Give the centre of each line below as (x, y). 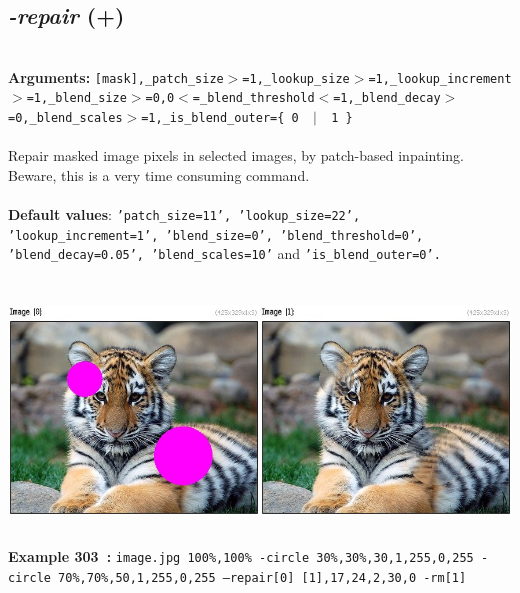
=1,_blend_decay (387, 98)
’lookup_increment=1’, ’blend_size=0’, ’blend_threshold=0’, (216, 235)
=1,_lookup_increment (440, 78)
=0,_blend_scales (65, 118)
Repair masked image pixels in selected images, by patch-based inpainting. (236, 155)
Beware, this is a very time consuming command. (159, 174)
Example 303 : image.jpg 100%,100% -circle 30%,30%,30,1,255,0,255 (241, 556)
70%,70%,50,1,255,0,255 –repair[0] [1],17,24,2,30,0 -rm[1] (262, 577)
